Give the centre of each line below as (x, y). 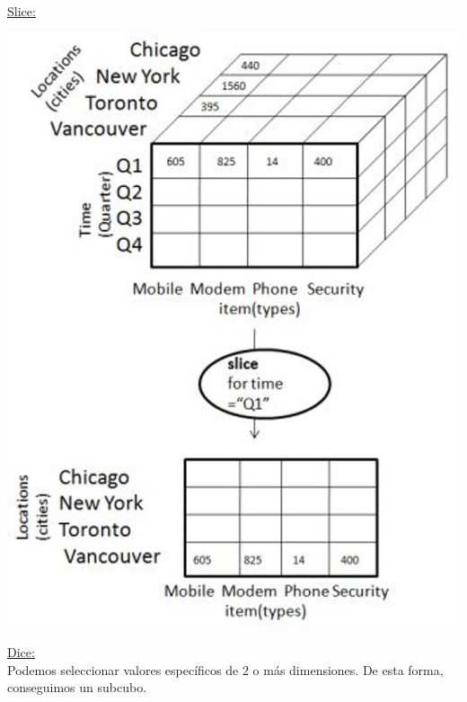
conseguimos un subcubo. (77, 687)
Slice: (22, 11)
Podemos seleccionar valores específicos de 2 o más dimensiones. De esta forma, (225, 669)
